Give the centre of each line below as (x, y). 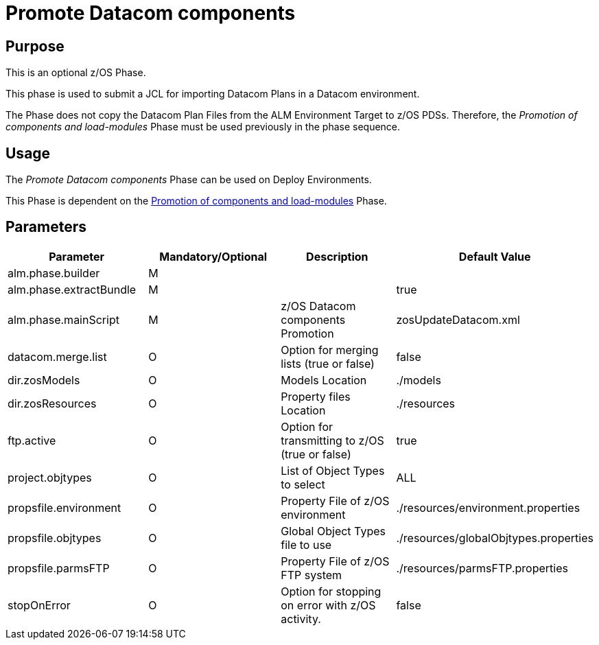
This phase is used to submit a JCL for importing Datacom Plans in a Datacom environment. (213, 94)
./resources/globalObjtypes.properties (495, 538)
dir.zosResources (52, 403)
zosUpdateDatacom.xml (458, 319)
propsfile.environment (64, 507)
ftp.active (32, 440)
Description (337, 256)
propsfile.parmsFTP (59, 568)
